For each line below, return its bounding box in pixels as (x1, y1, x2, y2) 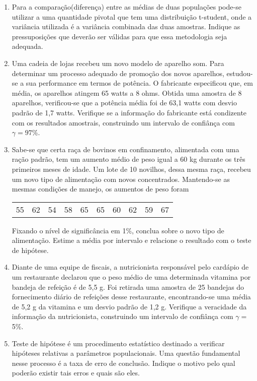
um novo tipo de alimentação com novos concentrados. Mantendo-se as (12, 173, 230, 184)
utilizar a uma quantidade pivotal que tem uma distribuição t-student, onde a (12, 11, 252, 22)
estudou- (226, 68, 253, 78)
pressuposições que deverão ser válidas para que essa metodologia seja (12, 31, 227, 41)
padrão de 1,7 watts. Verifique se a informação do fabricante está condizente (12, 107, 247, 117)
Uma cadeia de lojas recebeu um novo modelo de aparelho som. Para (12, 57, 224, 68)
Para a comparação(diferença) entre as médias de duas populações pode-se (12, 2, 241, 12)
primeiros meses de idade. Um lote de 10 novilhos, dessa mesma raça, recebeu (12, 163, 251, 174)
